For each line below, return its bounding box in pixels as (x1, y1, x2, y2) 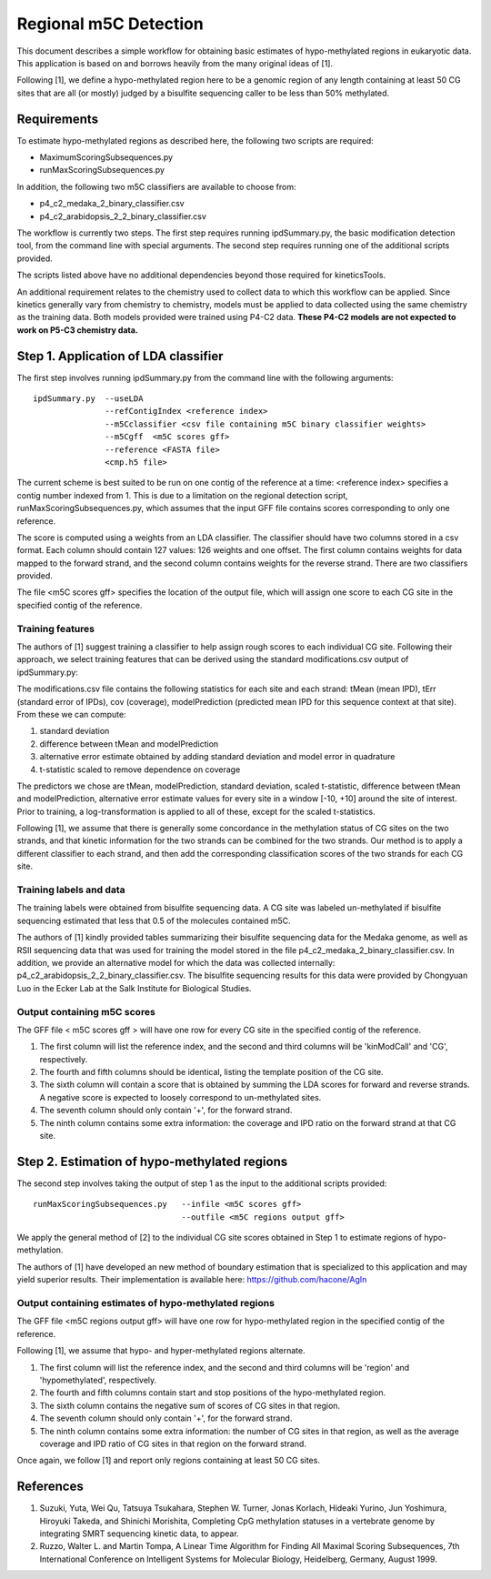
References (16, 1479, 84, 1494)
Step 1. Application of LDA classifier (16, 348, 224, 364)
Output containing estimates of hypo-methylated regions (16, 1297, 275, 1310)
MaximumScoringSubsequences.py (39, 152, 173, 163)
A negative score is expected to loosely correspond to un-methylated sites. (39, 1091, 322, 1102)
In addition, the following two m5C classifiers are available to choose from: (16, 181, 296, 192)
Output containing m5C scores (16, 1005, 156, 1018)
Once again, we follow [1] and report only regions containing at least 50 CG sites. (16, 1455, 320, 1466)
